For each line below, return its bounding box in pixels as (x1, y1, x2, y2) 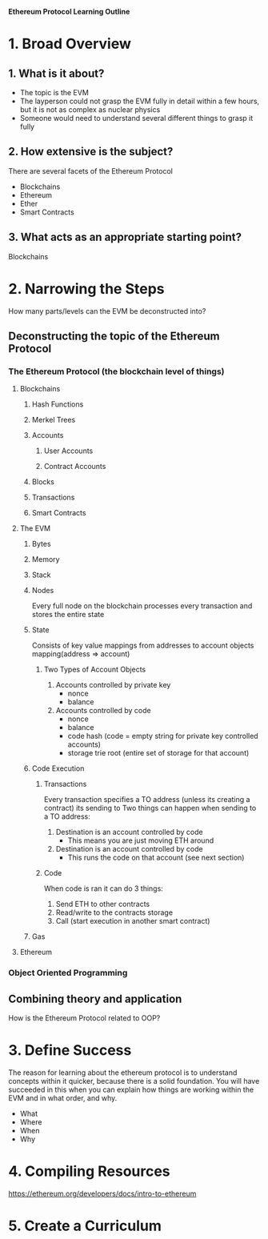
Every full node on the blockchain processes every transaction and (31, 601, 253, 611)
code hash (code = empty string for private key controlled (67, 732, 258, 741)
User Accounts (43, 446, 94, 455)
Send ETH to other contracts (55, 900, 150, 909)
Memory (31, 555, 60, 564)
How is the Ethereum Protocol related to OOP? (8, 1012, 161, 1023)
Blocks (31, 477, 54, 487)
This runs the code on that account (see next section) (67, 852, 245, 863)
